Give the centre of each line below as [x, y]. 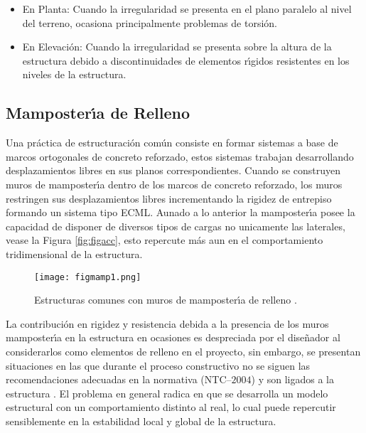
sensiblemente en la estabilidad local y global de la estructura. [141, 421]
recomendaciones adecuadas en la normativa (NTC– [119, 379]
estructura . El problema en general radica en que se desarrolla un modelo [167, 393]
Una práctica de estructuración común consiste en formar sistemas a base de [172, 143]
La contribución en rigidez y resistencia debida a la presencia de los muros [167, 323]
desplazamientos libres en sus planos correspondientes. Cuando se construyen [173, 170]
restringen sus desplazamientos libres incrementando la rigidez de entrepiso [169, 198]
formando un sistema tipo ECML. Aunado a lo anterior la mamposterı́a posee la [181, 212]
